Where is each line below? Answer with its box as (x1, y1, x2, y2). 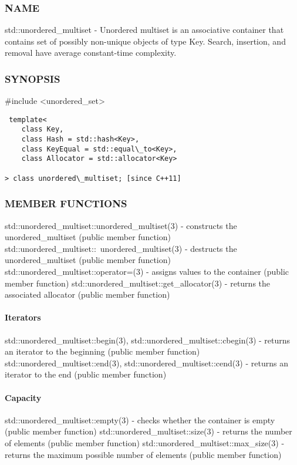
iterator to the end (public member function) (5, 368, 167, 380)
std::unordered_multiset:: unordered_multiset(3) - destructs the (5, 242, 237, 254)
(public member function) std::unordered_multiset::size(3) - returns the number (5, 425, 292, 437)
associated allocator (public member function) (5, 288, 170, 301)
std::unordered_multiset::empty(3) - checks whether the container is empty (5, 413, 275, 426)
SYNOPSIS (5, 71, 60, 86)
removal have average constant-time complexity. (5, 46, 177, 59)
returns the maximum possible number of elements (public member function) (5, 448, 282, 460)
